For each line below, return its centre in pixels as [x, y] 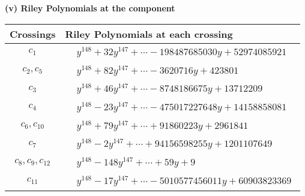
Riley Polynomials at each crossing [149, 34]
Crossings [33, 34]
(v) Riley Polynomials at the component [90, 8]
